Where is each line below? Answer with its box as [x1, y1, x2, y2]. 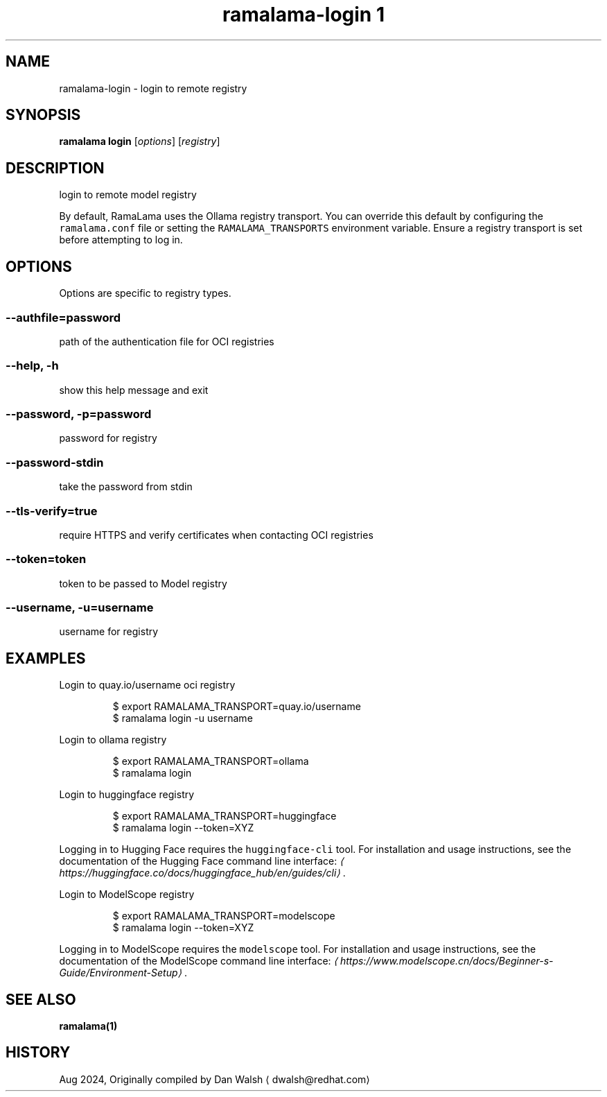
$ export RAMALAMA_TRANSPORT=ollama [112, 755, 309, 768]
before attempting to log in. [59, 234, 183, 246]
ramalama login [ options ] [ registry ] [59, 135, 220, 148]
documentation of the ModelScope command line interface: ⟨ [59, 955, 337, 967]
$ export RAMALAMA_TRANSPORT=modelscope [112, 910, 335, 922]
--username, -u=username [6, 601, 154, 614]
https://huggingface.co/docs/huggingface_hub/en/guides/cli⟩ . [59, 867, 346, 879]
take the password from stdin [59, 481, 193, 493]
